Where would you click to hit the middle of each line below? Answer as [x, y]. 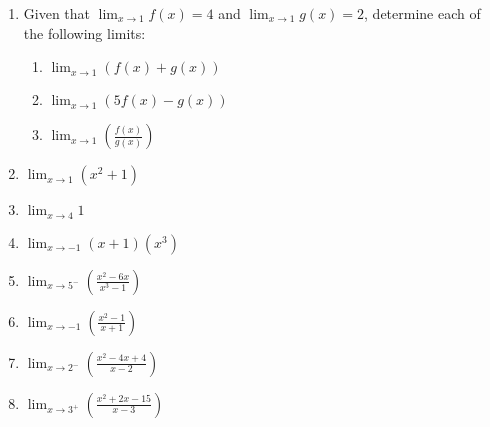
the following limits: [84, 32]
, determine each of [422, 13]
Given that [57, 13]
